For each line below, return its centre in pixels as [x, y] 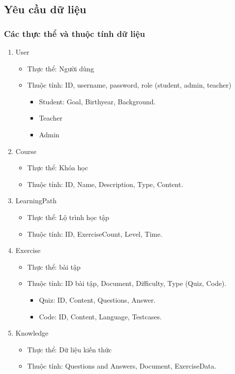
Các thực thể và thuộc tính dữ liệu [74, 33]
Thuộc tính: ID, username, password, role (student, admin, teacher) [129, 85]
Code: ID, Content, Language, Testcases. [100, 316]
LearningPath [36, 201]
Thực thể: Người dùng [61, 68]
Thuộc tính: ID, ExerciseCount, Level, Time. [95, 234]
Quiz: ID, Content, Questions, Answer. [97, 299]
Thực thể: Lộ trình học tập [68, 217]
